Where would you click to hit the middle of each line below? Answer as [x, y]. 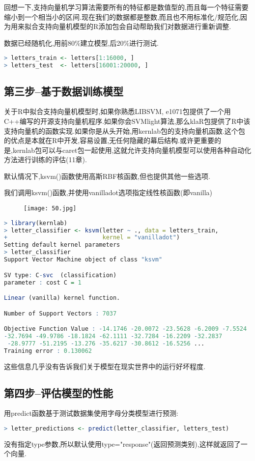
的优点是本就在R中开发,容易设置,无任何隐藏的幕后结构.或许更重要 [109, 140]
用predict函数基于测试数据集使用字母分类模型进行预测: [91, 413]
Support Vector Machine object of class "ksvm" [83, 260]
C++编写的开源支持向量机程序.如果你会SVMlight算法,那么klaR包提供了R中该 [127, 121]
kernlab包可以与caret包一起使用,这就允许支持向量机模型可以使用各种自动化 [132, 150]
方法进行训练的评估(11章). [45, 159]
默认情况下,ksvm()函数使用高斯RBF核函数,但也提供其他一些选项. [107, 176]
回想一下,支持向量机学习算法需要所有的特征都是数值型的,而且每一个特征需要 [126, 7]
